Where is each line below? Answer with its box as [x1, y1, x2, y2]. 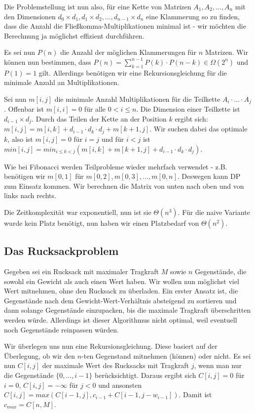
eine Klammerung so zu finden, [146, 11, 240, 21]
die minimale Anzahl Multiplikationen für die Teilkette [54, 93, 220, 104]
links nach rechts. [4, 190, 56, 201]
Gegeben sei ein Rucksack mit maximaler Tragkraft [4, 266, 159, 277]
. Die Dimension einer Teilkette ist [136, 104, 240, 114]
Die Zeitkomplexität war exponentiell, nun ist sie [4, 206, 151, 217]
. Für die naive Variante [178, 206, 250, 217]
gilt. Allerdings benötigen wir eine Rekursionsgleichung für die [38, 67, 227, 78]
